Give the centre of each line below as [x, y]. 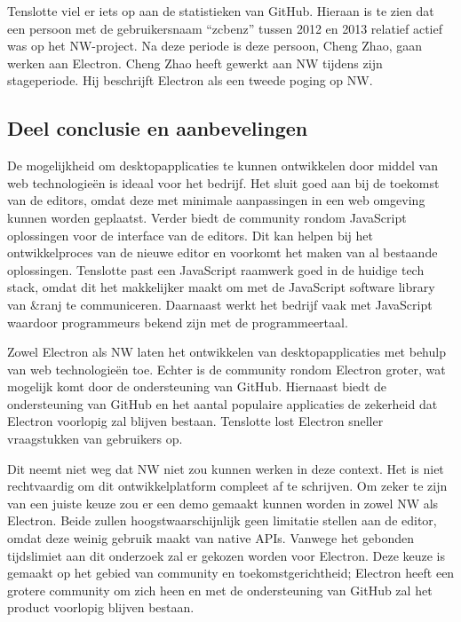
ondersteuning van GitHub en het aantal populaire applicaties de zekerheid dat [223, 403]
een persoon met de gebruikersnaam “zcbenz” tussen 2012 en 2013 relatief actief [225, 28]
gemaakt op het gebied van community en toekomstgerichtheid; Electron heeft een [231, 573]
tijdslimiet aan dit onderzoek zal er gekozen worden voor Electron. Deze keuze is [227, 555]
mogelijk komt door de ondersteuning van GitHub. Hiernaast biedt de [197, 386]
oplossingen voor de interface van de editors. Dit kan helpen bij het [191, 235]
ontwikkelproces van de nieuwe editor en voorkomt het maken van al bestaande [223, 252]
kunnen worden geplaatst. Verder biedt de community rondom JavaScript [207, 217]
